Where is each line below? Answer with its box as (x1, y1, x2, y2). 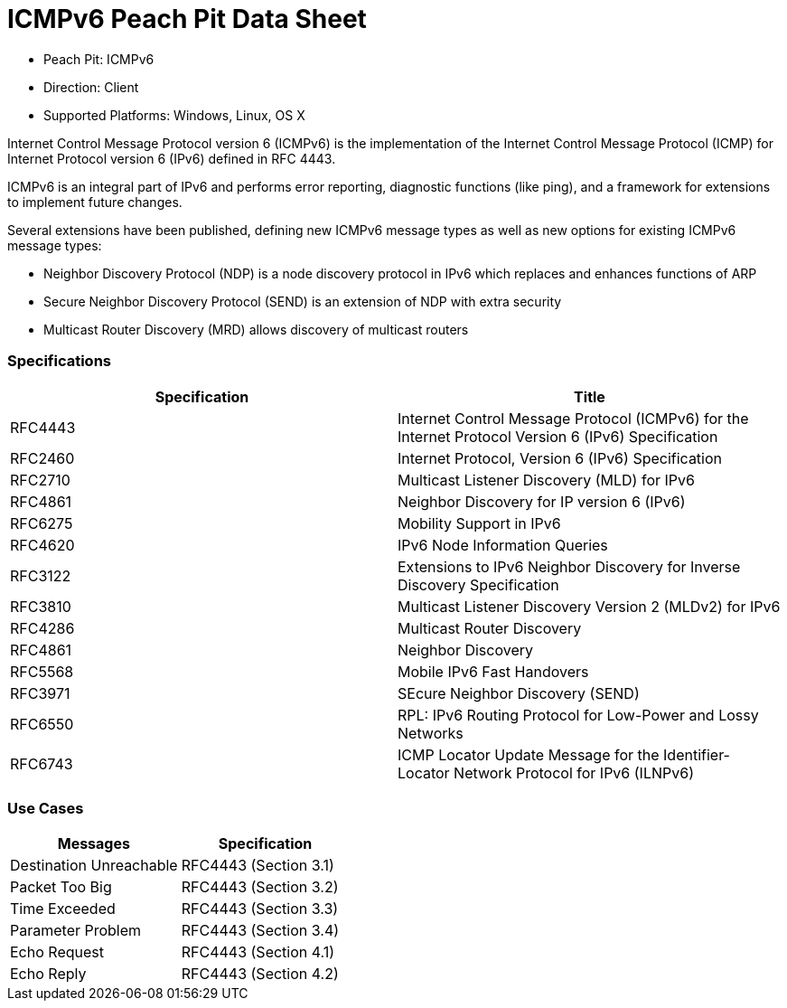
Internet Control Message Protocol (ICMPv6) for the (398, 409, 749, 428)
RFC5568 (10, 662, 74, 681)
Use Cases (7, 798, 84, 817)
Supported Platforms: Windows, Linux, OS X (43, 107, 305, 123)
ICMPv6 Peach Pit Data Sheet (7, 4, 367, 34)
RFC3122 (10, 566, 71, 585)
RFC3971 (10, 683, 70, 702)
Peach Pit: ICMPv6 (43, 51, 155, 67)
